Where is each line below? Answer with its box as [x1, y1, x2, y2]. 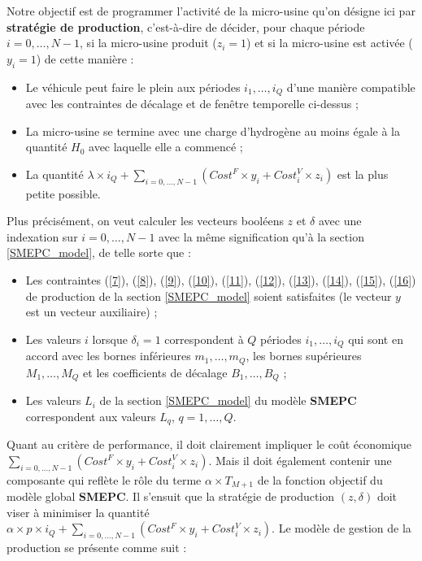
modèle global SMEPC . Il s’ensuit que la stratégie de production [7, 488, 335, 505]
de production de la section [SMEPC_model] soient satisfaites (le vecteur [25, 287, 392, 304]
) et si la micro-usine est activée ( [246, 34, 413, 51]
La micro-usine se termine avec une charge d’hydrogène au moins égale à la [25, 122, 400, 139]
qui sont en [348, 330, 403, 347]
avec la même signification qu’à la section [159, 228, 364, 245]
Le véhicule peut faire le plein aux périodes [25, 78, 241, 95]
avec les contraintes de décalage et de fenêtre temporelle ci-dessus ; [25, 95, 359, 112]
